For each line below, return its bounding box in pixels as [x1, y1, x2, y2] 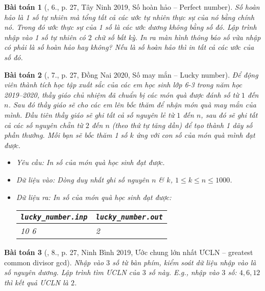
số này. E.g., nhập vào [148, 267, 219, 278]
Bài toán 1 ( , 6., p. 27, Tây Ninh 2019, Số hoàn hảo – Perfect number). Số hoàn [4, 2, 260, 12]
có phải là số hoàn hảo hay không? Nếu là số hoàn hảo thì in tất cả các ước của [4, 42, 254, 52]
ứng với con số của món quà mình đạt [136, 130, 255, 140]
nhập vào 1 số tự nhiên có [4, 31, 86, 42]
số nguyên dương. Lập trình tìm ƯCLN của [4, 267, 140, 278]
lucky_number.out [95, 213, 163, 222]
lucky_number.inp [20, 213, 88, 222]
